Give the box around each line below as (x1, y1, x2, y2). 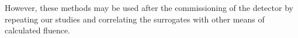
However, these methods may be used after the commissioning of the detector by (5, 2, 293, 13)
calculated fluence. (5, 24, 70, 36)
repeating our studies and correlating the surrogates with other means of (5, 13, 265, 25)
